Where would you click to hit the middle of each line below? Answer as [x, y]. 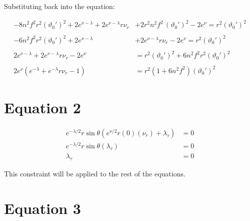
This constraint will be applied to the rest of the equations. [95, 173]
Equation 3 [42, 208]
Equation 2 [42, 107]
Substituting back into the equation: [59, 6]
